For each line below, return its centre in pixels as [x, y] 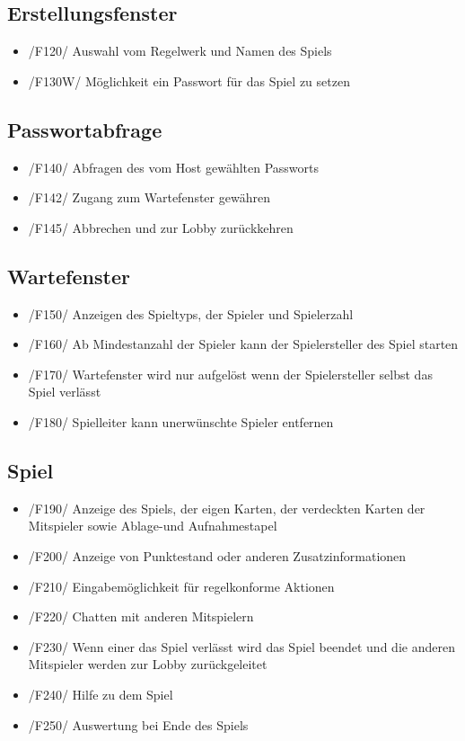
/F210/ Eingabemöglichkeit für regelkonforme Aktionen [181, 586]
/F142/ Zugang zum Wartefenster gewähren [149, 197]
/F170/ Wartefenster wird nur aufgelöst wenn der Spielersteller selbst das [230, 374]
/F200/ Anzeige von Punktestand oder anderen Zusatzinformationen [217, 555]
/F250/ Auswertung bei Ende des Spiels [138, 724]
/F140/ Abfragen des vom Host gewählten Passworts [173, 167]
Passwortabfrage [85, 129]
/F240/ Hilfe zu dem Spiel [101, 694]
